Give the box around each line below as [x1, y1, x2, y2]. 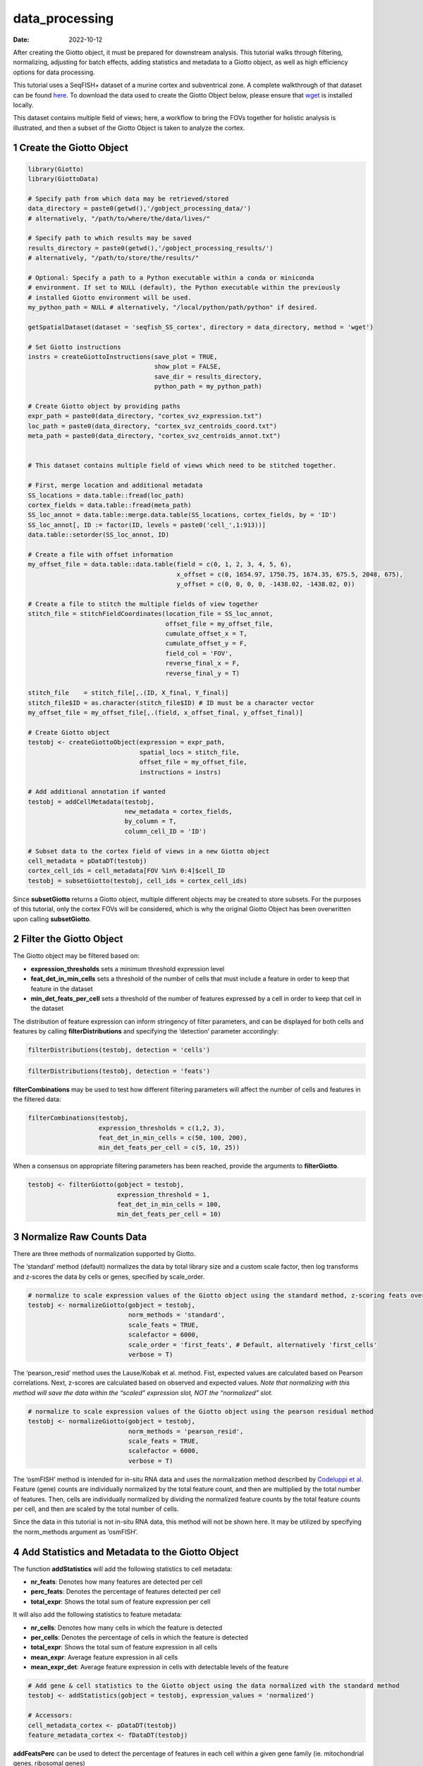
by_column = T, [124, 817, 177, 826]
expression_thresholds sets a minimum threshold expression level [30, 964, 225, 973]
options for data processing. [13, 68, 95, 76]
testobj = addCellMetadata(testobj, [27, 798, 155, 805]
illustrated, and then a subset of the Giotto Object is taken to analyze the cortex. [13, 124, 245, 132]
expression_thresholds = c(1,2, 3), [98, 1124, 226, 1132]
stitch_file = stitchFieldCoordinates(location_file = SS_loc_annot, [27, 610, 274, 618]
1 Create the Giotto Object [13, 142, 128, 154]
